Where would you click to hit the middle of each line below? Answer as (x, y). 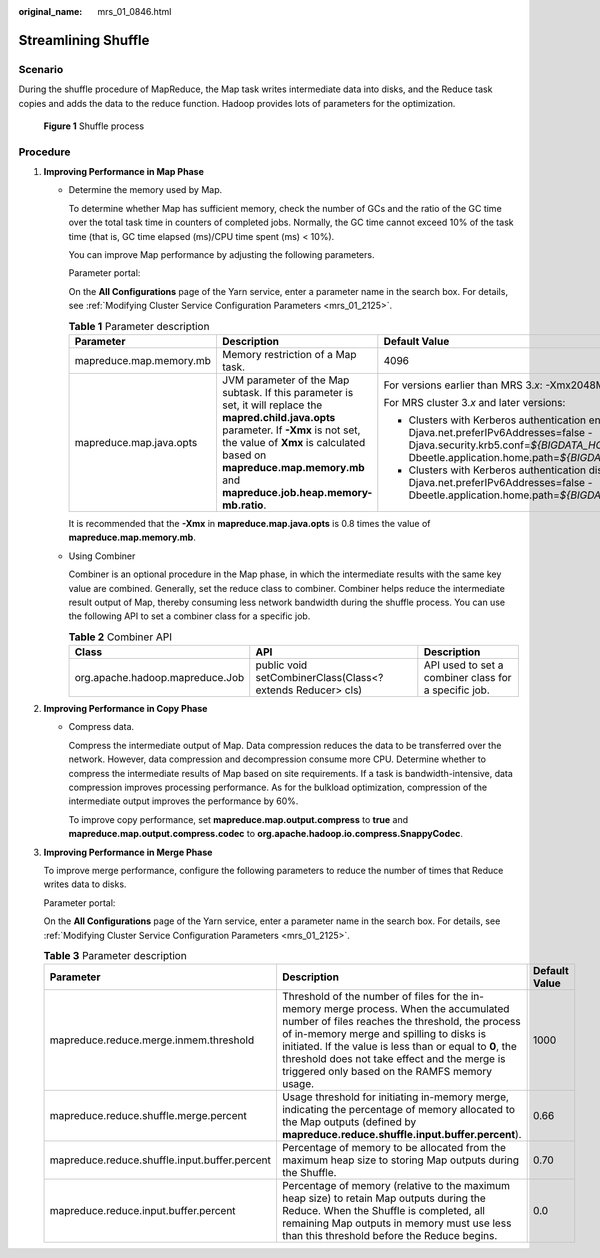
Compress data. (101, 727)
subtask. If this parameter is (287, 392)
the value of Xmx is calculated (293, 442)
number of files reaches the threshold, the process (401, 1022)
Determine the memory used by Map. (145, 190)
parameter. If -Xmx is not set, (291, 430)
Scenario (41, 69)
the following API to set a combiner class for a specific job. (189, 616)
